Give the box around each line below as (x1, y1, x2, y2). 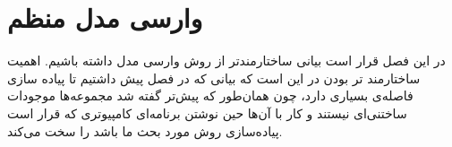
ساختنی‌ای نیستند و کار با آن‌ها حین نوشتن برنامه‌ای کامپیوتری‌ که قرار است (7, 103, 407, 122)
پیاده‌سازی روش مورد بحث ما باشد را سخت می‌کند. (7, 121, 283, 140)
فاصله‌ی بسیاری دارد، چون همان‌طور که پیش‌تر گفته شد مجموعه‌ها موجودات (7, 86, 414, 105)
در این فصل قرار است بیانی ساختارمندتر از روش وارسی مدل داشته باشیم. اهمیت (7, 51, 446, 70)
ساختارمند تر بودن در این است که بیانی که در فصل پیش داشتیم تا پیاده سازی (7, 68, 421, 87)
